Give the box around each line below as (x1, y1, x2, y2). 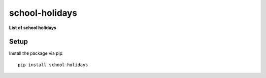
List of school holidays (9, 25, 57, 31)
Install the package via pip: (9, 50, 64, 56)
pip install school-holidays (18, 62, 88, 68)
